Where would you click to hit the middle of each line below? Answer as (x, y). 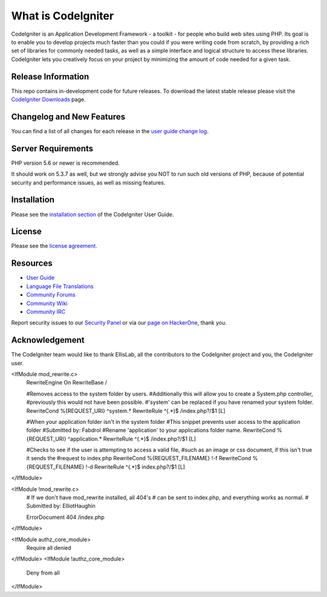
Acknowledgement (48, 340)
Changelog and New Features (68, 117)
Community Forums (51, 295)
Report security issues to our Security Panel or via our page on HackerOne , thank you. (119, 323)
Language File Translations (60, 286)
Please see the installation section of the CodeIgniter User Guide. (93, 214)
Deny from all (43, 573)
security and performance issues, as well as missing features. (88, 182)
